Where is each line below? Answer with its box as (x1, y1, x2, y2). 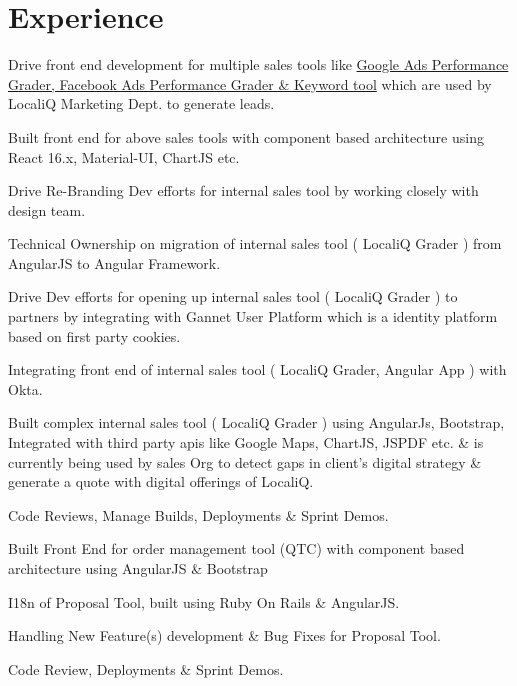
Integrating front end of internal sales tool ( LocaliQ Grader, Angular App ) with (8, 359, 507, 380)
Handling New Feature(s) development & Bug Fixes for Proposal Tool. (8, 625, 441, 646)
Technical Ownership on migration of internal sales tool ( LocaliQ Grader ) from (8, 233, 502, 254)
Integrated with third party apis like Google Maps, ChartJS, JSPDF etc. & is (8, 432, 484, 453)
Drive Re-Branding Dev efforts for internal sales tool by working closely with (8, 180, 479, 201)
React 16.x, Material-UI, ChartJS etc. (8, 146, 240, 167)
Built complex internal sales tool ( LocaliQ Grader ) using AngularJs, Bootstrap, (8, 412, 505, 433)
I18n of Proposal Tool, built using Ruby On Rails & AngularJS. (8, 591, 400, 612)
